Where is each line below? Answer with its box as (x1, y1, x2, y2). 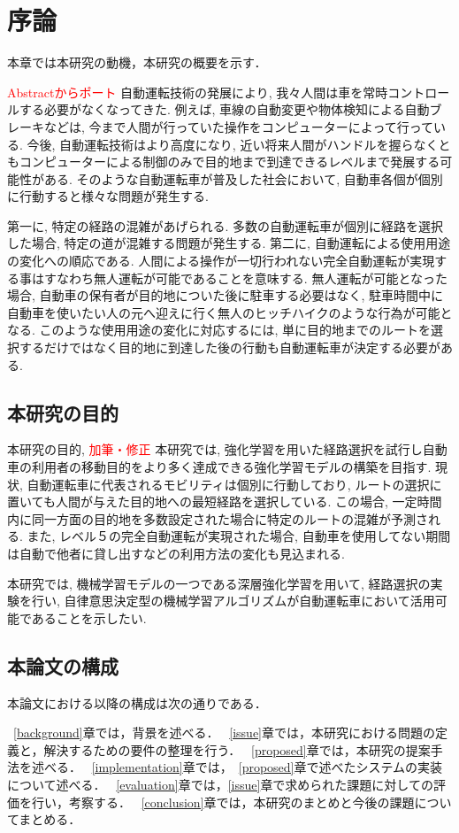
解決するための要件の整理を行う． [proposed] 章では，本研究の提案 (43, 740, 431, 759)
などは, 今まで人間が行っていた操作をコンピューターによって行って (43, 117, 434, 135)
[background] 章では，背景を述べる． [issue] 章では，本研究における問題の (13, 723, 436, 742)
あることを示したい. (31, 608, 147, 627)
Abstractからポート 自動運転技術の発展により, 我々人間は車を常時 (7, 82, 388, 101)
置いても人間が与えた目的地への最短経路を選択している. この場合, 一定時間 (7, 492, 442, 511)
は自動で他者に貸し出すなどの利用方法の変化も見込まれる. (7, 544, 345, 562)
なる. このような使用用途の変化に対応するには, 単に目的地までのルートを (7, 320, 432, 339)
